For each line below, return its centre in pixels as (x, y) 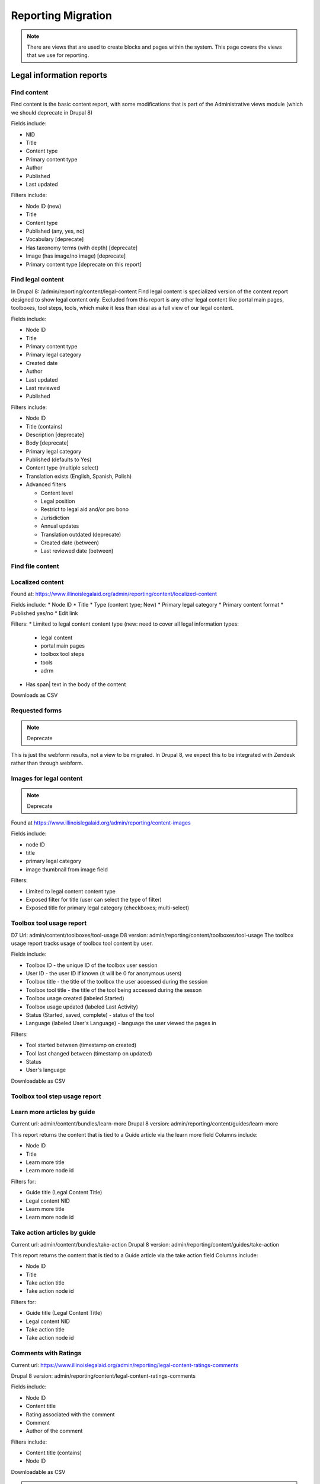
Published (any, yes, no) (55, 231)
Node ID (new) (44, 206)
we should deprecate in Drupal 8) (52, 112)
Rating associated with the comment (70, 1414)
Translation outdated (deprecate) (81, 534)
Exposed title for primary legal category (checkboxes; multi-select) (108, 908)
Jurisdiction (55, 518)
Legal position (58, 501)
